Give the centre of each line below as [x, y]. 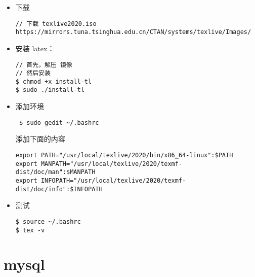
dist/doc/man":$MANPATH [55, 172]
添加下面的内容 [40, 139]
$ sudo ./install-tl [50, 90]
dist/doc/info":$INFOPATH [59, 189]
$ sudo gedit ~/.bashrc [59, 123]
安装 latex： [35, 48]
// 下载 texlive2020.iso [56, 24]
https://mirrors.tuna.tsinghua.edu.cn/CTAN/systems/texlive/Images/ [133, 32]
